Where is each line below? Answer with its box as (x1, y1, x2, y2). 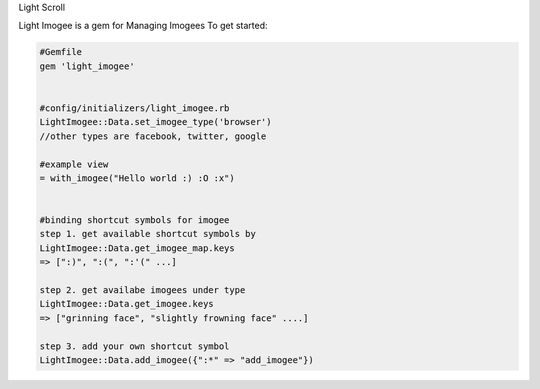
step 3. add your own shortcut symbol (39, 340, 230, 352)
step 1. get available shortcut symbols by (39, 228, 257, 240)
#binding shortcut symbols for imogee (39, 215, 230, 226)
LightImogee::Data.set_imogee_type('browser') (39, 116, 272, 128)
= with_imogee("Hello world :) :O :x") (39, 172, 235, 184)
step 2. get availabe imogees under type (39, 285, 246, 296)
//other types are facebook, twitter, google (39, 130, 267, 142)
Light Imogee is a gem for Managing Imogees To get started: (18, 20, 269, 32)
